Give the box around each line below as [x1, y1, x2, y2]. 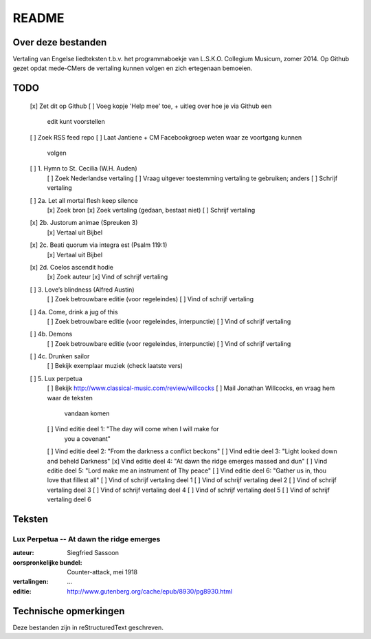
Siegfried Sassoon [67, 549, 120, 557]
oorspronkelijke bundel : [12, 558, 82, 567]
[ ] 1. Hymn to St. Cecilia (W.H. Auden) [30, 164, 137, 173]
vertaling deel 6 [47, 495, 92, 503]
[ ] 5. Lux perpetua [30, 374, 82, 382]
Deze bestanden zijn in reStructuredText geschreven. [12, 623, 164, 631]
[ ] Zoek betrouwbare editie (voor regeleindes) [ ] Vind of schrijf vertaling [47, 295, 254, 303]
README [12, 10, 65, 25]
